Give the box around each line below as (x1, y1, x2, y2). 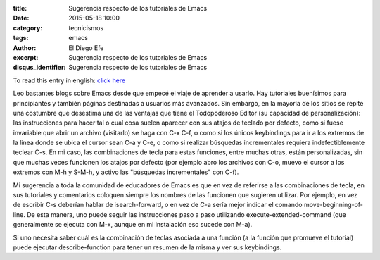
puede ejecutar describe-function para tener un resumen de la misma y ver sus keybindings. (13, 243, 282, 252)
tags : (13, 34, 29, 42)
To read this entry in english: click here (13, 76, 126, 85)
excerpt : (13, 53, 39, 61)
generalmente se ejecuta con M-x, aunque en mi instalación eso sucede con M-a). (13, 221, 253, 229)
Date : (13, 14, 30, 23)
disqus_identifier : (13, 63, 66, 72)
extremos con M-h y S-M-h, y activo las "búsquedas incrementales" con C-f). (13, 168, 239, 176)
